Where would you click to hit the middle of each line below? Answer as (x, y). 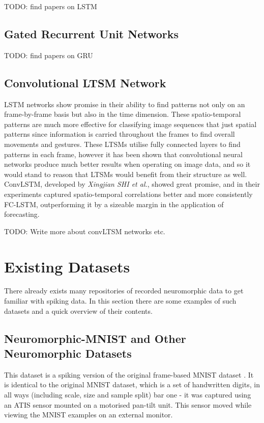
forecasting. (22, 214)
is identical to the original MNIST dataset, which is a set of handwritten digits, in (132, 384)
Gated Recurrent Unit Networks (92, 33)
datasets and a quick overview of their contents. (78, 310)
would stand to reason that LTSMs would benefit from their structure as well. (126, 174)
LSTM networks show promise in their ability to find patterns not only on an (125, 104)
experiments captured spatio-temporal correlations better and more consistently (128, 194)
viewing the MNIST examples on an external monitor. (89, 415)
